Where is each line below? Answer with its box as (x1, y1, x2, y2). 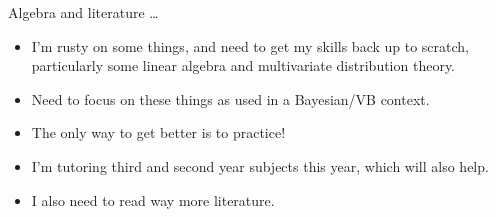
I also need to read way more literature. (31, 189, 275, 210)
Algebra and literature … (8, 2, 159, 22)
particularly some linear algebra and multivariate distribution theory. (31, 55, 456, 76)
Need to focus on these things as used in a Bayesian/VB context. (31, 88, 430, 109)
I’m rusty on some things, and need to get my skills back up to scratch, (31, 35, 470, 56)
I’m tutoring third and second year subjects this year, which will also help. (31, 155, 489, 176)
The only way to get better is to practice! (31, 122, 286, 143)
